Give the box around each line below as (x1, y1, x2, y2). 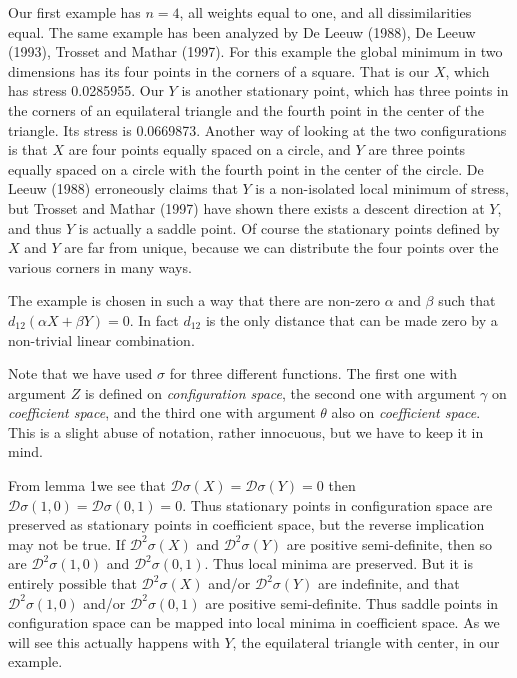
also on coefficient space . (331, 402, 481, 423)
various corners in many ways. (8, 256, 192, 277)
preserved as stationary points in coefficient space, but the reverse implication (8, 514, 485, 535)
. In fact (129, 309, 179, 330)
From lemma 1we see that (8, 475, 166, 496)
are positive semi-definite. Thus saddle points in (205, 592, 499, 613)
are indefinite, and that (318, 573, 460, 594)
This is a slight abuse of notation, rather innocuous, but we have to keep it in (8, 421, 484, 442)
